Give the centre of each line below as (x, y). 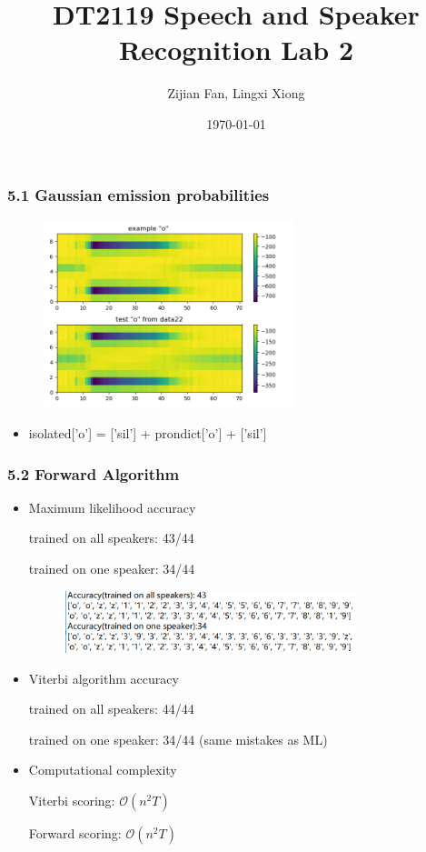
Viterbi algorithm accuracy (104, 678)
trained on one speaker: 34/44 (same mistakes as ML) (178, 739)
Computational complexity (103, 770)
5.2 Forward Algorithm (94, 473)
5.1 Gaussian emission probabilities (139, 194)
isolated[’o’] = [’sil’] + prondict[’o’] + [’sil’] (148, 433)
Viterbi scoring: (72, 800)
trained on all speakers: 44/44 (111, 709)
